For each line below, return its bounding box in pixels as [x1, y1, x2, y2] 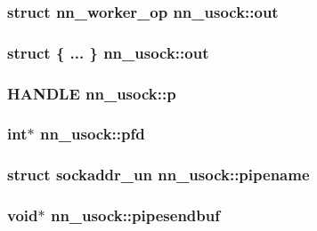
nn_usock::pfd [39, 123, 145, 145]
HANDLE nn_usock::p [7, 82, 176, 104]
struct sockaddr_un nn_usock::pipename [7, 163, 310, 186]
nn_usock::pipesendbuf [50, 204, 220, 227]
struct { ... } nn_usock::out [7, 41, 209, 63]
